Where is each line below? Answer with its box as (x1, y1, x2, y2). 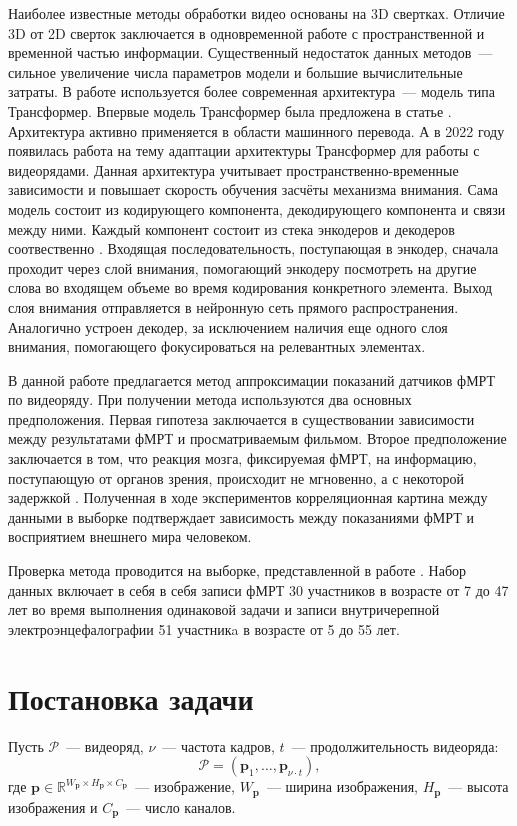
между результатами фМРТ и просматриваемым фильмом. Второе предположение (8, 428, 507, 449)
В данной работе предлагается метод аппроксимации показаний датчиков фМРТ (8, 369, 496, 390)
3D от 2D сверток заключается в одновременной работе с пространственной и (8, 22, 485, 43)
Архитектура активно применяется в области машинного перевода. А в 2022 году (8, 120, 505, 141)
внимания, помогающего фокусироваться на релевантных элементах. (8, 336, 426, 357)
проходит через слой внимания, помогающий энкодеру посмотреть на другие (8, 257, 477, 278)
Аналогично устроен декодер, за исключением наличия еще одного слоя (8, 316, 448, 337)
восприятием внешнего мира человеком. (8, 526, 252, 547)
